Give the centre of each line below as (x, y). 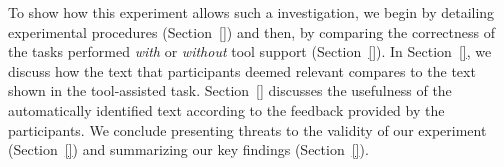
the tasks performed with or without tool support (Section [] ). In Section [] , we (250, 51)
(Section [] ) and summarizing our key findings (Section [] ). (188, 149)
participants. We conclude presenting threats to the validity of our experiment (247, 129)
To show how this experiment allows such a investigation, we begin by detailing (251, 12)
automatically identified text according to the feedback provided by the (226, 109)
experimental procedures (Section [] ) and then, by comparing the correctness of (251, 31)
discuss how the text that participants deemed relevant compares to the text (242, 70)
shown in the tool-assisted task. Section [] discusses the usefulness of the (230, 90)
